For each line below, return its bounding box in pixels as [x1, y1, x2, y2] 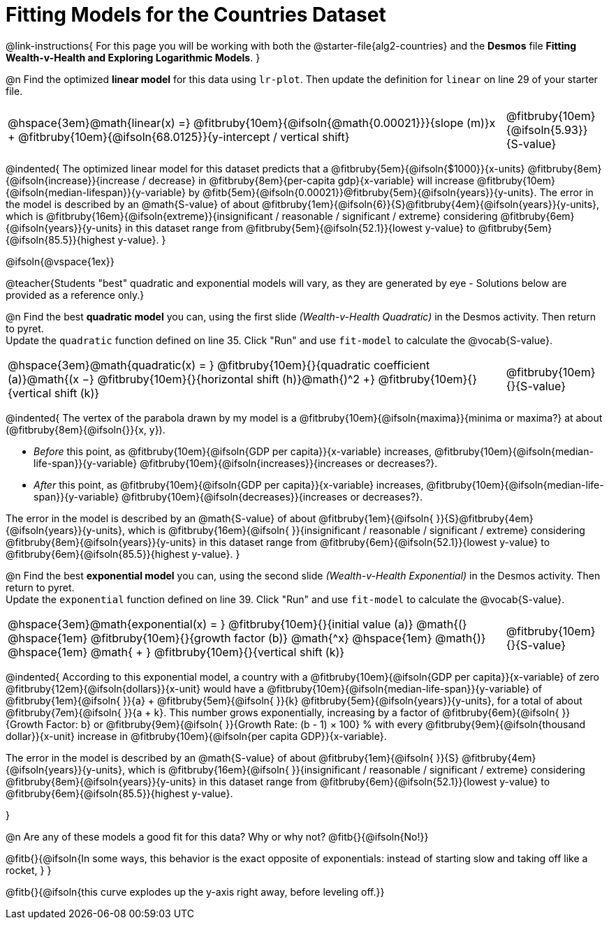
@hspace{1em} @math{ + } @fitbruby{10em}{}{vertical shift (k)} [8, 644, 345, 659]
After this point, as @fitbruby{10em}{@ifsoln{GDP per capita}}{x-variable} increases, [34, 478, 424, 491]
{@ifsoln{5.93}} [506, 122, 588, 137]
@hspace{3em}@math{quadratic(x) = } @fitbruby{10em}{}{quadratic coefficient [8, 357, 430, 372]
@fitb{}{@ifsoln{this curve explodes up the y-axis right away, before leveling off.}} [6, 885, 385, 898]
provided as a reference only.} [6, 288, 145, 301]
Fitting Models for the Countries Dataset [6, 3, 386, 27]
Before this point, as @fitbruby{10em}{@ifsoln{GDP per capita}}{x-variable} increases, [34, 445, 432, 457]
